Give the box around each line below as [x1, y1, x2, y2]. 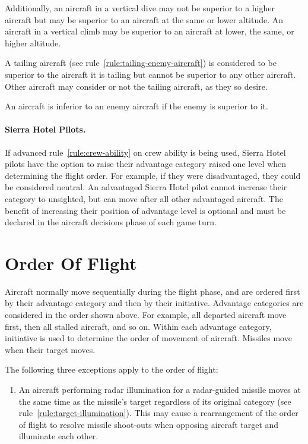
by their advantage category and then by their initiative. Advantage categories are [5, 297, 304, 309]
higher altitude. [5, 36, 61, 49]
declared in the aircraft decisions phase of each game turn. [5, 216, 217, 228]
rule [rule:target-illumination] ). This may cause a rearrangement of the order [18, 407, 299, 419]
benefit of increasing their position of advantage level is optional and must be [5, 204, 286, 216]
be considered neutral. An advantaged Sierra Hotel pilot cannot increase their [5, 181, 287, 193]
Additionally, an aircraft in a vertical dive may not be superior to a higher [5, 2, 275, 14]
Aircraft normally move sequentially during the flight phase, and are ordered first [5, 285, 300, 297]
